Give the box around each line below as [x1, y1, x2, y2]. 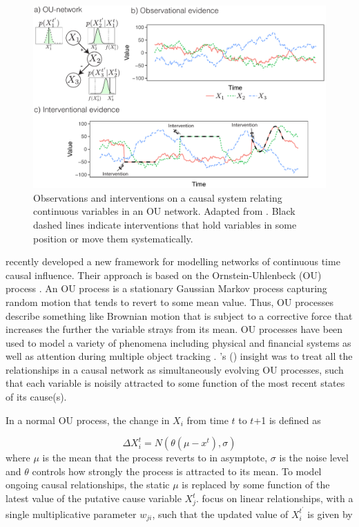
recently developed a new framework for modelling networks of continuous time [6, 254, 340, 269]
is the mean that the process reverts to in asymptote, [42, 450, 268, 465]
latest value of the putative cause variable [6, 491, 182, 506]
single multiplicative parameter [6, 506, 137, 521]
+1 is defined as [253, 412, 321, 427]
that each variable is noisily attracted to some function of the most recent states [6, 376, 345, 390]
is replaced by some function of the [182, 477, 330, 492]
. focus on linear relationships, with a [195, 491, 353, 506]
